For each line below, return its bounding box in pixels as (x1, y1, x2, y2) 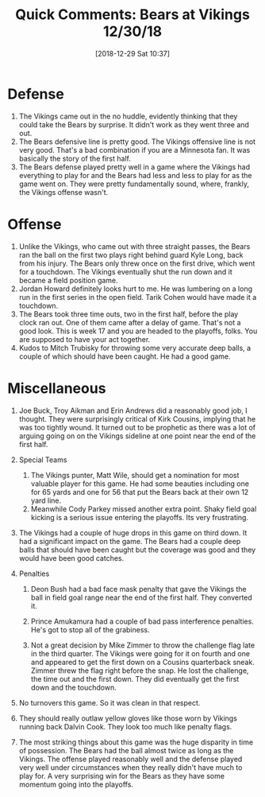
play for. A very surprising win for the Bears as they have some (18, 771, 225, 780)
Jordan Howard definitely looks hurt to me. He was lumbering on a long (18, 284, 253, 294)
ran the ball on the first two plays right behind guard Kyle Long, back (18, 250, 244, 259)
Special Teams (18, 455, 67, 465)
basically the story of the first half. (18, 154, 132, 163)
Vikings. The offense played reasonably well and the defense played (18, 754, 243, 764)
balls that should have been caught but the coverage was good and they (18, 545, 256, 554)
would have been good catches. (18, 553, 125, 562)
